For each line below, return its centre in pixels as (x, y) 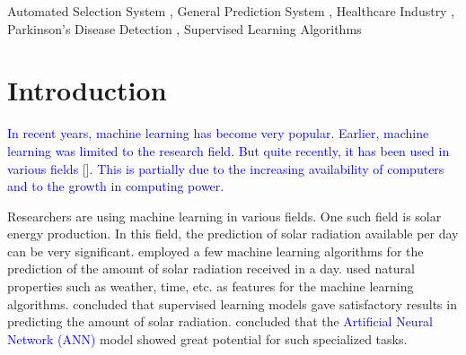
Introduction (87, 90)
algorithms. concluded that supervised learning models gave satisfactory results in (232, 303)
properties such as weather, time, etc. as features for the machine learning (211, 286)
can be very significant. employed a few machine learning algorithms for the (215, 251)
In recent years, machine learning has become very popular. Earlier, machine (218, 133)
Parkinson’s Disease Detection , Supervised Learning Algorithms (185, 28)
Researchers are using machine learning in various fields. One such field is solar (224, 216)
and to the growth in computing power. (116, 186)
